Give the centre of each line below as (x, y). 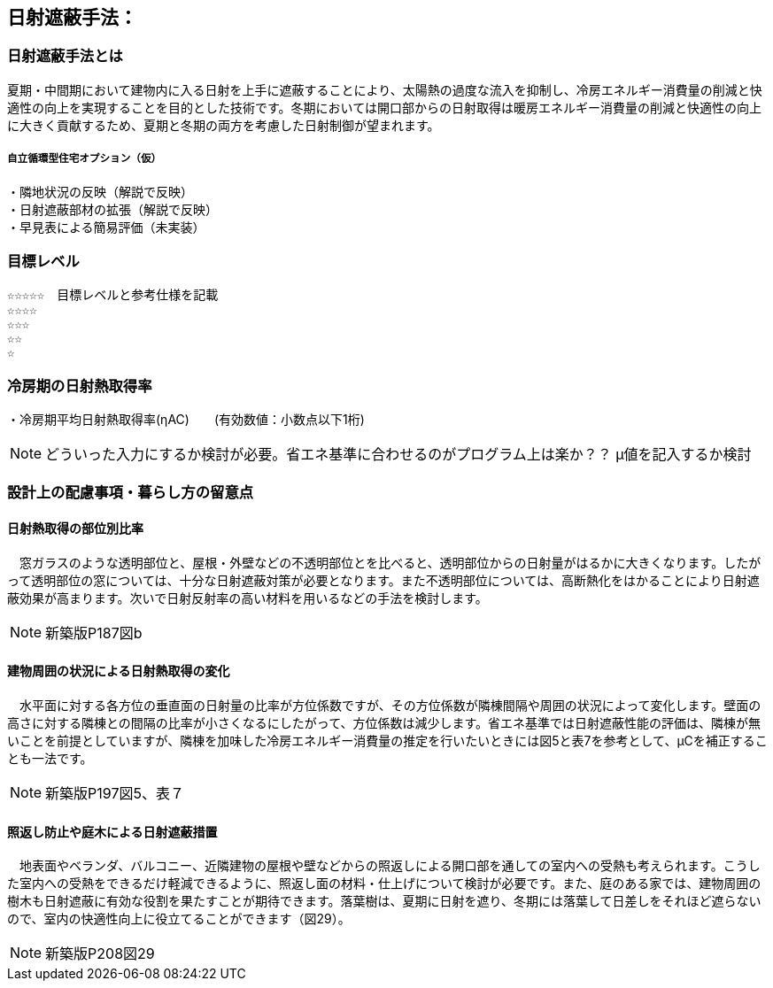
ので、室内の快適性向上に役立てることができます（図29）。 (179, 919)
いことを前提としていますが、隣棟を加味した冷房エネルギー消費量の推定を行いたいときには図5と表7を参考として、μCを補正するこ (387, 740)
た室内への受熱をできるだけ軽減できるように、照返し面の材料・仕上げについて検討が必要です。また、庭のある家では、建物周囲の (384, 884)
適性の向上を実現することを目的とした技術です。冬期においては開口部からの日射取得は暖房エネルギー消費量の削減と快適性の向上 (384, 107)
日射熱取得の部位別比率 (75, 529)
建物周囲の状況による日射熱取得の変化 (119, 671)
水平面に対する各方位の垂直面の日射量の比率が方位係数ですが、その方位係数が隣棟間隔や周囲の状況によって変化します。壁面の (390, 705)
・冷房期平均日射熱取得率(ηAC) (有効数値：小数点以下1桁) (186, 420)
